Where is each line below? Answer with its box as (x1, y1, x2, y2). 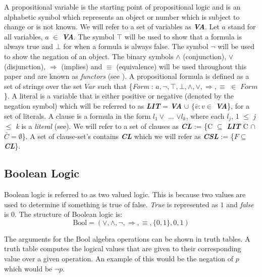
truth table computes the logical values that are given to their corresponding (4, 243, 241, 254)
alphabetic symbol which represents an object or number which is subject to (4, 11, 240, 22)
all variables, (4, 31, 43, 41)
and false (226, 199, 254, 209)
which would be (4, 263, 53, 273)
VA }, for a (216, 100, 250, 111)
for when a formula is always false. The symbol (63, 41, 208, 52)
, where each (186, 110, 225, 121)
